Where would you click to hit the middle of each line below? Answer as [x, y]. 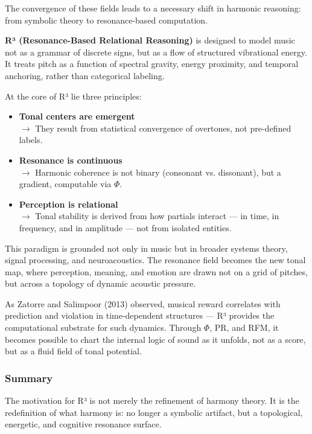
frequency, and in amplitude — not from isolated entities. [125, 227]
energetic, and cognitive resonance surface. [83, 424]
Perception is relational [68, 204]
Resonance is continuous [71, 160]
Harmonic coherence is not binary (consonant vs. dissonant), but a [158, 172]
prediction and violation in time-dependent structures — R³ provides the [140, 315]
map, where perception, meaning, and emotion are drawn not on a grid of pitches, [156, 271]
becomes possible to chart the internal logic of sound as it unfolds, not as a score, [155, 339]
